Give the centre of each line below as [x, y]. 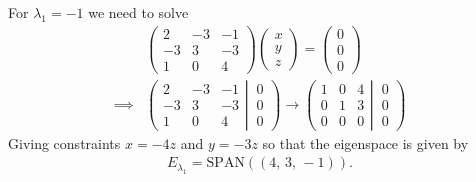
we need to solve [138, 12]
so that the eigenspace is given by [365, 142]
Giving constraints [64, 142]
